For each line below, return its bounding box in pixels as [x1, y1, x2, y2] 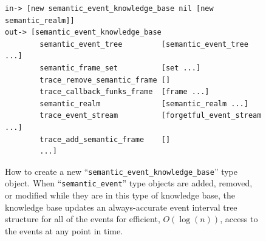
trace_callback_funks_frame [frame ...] [39, 87, 210, 97]
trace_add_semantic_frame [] [39, 135, 171, 144]
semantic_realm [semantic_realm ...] [39, 99, 248, 108]
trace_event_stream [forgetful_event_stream [39, 111, 262, 120]
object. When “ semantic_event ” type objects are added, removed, [5, 177, 253, 189]
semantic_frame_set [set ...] [39, 63, 201, 72]
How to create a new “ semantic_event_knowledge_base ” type [5, 165, 237, 177]
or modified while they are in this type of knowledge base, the [5, 189, 236, 202]
